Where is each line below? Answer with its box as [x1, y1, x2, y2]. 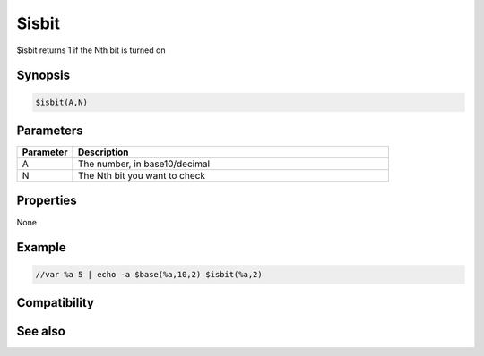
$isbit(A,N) [35, 97, 89, 107]
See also [16, 323, 66, 339]
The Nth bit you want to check [77, 170, 206, 182]
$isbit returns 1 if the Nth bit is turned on [16, 45, 166, 55]
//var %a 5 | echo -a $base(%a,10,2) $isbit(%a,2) [35, 269, 264, 279]
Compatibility [16, 295, 94, 310]
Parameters [16, 123, 83, 138]
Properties [16, 193, 77, 208]
